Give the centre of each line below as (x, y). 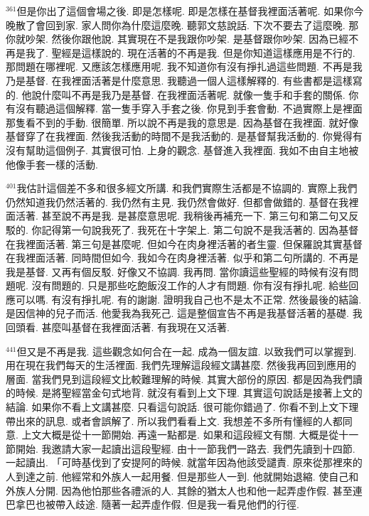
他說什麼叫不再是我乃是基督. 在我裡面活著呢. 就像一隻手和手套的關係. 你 (190, 94)
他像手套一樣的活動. (52, 164)
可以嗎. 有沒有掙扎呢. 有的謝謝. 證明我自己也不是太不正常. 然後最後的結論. (188, 299)
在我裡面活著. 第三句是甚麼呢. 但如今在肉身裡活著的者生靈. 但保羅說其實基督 (184, 243)
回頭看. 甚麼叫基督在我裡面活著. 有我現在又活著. (118, 327)
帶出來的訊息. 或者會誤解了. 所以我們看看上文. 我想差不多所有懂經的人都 (174, 420)
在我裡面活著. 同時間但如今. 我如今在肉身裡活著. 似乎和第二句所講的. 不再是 (182, 258)
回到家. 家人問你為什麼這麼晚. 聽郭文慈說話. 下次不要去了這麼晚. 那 (202, 25)
